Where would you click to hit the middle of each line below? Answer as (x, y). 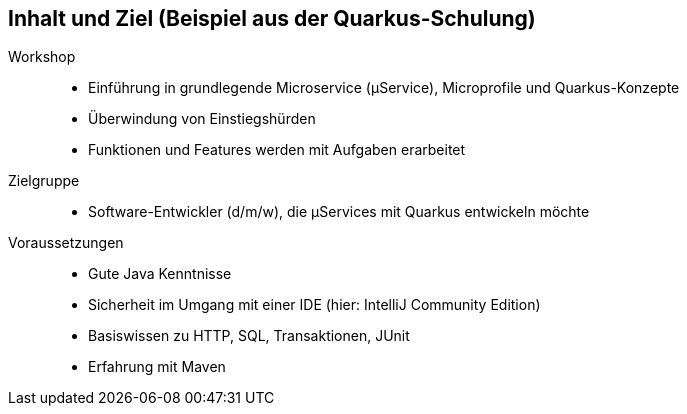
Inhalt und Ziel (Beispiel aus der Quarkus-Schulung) (272, 18)
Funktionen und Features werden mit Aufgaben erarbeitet (277, 150)
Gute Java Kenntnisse (160, 274)
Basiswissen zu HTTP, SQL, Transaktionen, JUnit (249, 336)
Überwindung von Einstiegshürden (202, 119)
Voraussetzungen (66, 243)
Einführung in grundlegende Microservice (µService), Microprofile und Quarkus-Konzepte (384, 88)
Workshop (42, 57)
